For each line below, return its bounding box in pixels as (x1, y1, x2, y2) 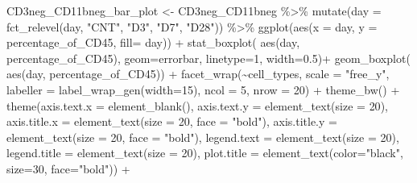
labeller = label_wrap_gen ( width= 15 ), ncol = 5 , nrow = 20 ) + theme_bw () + (6, 81, 400, 98)
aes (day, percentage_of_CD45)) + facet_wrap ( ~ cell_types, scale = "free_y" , (6, 65, 390, 82)
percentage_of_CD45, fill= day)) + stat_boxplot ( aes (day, (6, 34, 300, 51)
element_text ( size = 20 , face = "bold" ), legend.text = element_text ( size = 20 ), (6, 128, 399, 145)
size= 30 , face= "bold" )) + (6, 160, 130, 177)
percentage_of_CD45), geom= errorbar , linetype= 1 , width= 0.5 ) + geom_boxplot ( (6, 49, 411, 66)
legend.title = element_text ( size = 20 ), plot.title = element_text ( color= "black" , (6, 144, 403, 161)
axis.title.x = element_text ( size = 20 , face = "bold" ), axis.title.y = (6, 113, 337, 130)
